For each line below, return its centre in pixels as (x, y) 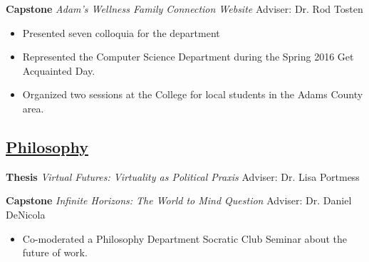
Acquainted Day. (59, 70)
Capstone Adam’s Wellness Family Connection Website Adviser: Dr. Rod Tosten (184, 9)
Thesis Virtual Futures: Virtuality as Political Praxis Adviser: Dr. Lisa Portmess (183, 176)
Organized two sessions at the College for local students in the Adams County (193, 94)
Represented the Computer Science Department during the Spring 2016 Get (188, 57)
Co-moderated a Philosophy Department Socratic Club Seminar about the (185, 238)
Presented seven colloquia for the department (121, 32)
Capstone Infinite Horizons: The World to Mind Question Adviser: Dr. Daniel (179, 200)
